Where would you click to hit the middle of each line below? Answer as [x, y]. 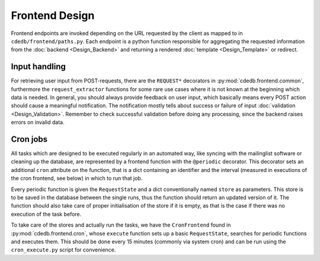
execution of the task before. [46, 214]
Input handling [39, 67]
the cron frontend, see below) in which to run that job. [77, 179]
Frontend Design [53, 15]
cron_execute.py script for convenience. [63, 250]
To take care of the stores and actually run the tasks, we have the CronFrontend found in [121, 225]
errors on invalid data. [38, 122]
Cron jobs [29, 139]
